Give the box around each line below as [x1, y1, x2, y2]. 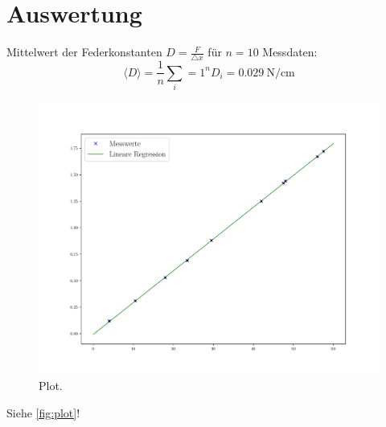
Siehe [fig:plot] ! [6, 404, 80, 421]
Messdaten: [262, 43, 318, 60]
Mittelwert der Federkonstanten [6, 43, 162, 60]
